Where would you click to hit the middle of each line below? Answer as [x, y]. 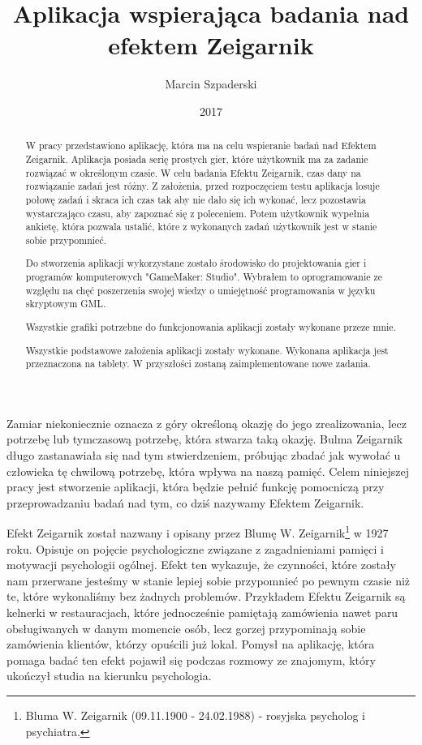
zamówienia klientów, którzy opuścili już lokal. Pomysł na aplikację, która [191, 644]
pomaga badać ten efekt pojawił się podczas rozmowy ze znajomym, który [191, 659]
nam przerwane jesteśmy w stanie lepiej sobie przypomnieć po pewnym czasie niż [209, 580]
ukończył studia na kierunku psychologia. [109, 676]
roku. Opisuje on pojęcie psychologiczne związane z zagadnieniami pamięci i [195, 548]
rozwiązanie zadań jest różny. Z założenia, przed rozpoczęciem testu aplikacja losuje [202, 186]
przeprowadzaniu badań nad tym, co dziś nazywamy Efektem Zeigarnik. [185, 502]
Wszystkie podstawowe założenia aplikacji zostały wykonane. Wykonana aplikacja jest [207, 350]
